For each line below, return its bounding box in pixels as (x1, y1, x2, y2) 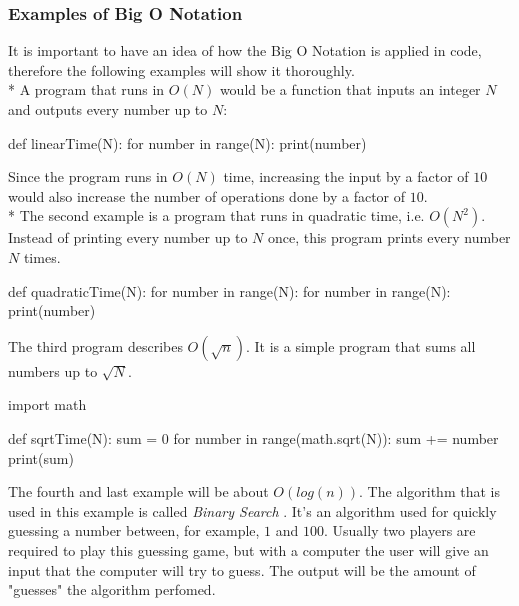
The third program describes (8, 335, 183, 356)
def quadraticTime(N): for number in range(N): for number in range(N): (8, 280, 451, 301)
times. (23, 246, 61, 267)
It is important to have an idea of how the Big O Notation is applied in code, (8, 40, 482, 61)
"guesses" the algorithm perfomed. (8, 579, 216, 600)
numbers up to (8, 360, 98, 381)
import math (8, 394, 87, 415)
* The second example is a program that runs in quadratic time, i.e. (8, 205, 425, 226)
